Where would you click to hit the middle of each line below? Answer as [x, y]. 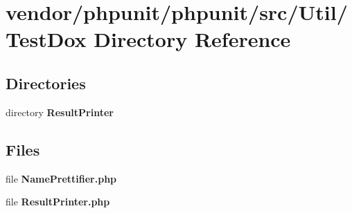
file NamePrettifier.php [61, 178]
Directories [46, 83]
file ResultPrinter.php [58, 202]
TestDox [46, 39]
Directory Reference [192, 39]
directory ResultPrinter [60, 112]
